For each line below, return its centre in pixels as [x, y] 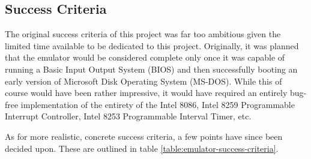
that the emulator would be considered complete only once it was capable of [145, 57]
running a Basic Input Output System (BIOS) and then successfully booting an [151, 69]
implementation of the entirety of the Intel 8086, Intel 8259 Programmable [158, 104]
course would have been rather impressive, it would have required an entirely [146, 93]
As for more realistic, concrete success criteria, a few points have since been [144, 136]
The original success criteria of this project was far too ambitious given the [143, 34]
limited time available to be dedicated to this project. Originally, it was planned [152, 45]
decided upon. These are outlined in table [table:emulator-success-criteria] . [142, 148]
